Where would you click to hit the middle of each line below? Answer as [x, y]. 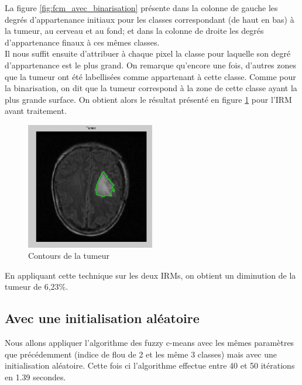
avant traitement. [36, 111]
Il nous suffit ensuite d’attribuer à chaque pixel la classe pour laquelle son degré [148, 53]
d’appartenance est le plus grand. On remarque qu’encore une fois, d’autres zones [151, 65]
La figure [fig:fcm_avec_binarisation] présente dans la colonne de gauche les [141, 8]
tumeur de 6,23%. [37, 287]
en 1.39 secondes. [35, 377]
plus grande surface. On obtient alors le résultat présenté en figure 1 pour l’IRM [148, 99]
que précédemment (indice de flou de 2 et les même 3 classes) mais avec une [141, 354]
